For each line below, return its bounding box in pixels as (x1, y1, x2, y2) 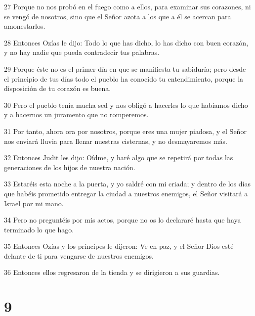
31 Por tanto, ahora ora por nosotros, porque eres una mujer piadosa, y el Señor (4, 126, 247, 136)
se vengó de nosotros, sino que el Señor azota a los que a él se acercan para (4, 11, 231, 21)
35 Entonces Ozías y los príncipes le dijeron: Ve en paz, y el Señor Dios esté (4, 241, 234, 251)
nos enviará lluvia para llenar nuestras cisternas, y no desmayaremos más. (4, 135, 227, 146)
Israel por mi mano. (4, 198, 64, 208)
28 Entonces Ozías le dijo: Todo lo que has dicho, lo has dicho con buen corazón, (4, 37, 249, 47)
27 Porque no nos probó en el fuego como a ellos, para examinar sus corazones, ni (4, 1, 251, 11)
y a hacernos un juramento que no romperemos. (4, 109, 149, 120)
